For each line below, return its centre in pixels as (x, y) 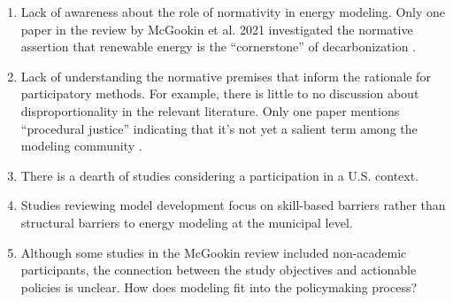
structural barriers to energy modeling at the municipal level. (187, 222)
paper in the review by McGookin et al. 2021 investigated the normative (217, 29)
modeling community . (81, 146)
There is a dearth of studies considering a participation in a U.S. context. (220, 175)
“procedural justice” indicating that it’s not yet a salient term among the (219, 128)
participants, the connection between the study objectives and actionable (219, 270)
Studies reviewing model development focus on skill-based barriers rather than (233, 205)
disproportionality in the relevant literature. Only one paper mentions (210, 110)
